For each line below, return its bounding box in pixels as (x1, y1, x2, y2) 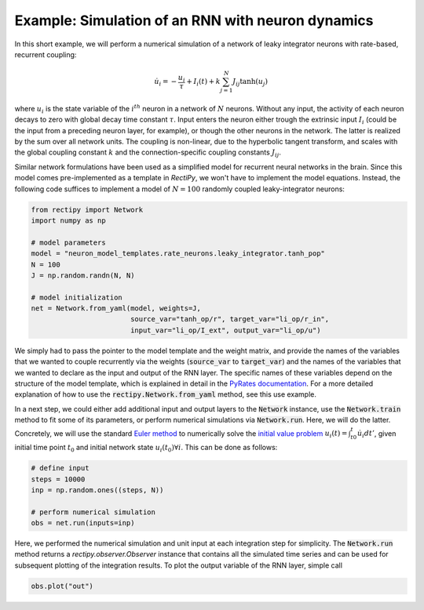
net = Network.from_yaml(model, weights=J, (31, 304, 202, 313)
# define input (31, 463, 90, 473)
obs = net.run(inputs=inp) (31, 518, 135, 528)
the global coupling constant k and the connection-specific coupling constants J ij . (14, 147, 282, 159)
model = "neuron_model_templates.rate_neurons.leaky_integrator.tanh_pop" (31, 249, 326, 258)
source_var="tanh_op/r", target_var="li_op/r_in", (130, 314, 330, 324)
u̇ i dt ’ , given (357, 428, 397, 440)
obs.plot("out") (31, 581, 94, 590)
